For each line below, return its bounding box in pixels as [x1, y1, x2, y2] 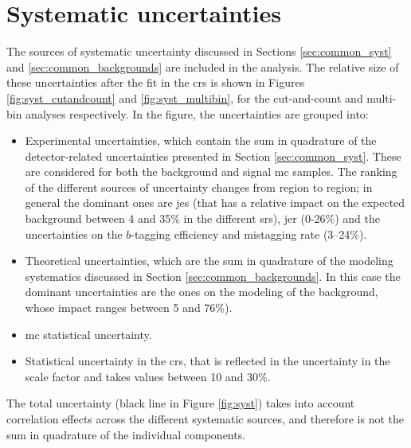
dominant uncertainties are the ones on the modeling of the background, [25, 283, 378, 300]
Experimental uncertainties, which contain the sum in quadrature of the [25, 132, 377, 149]
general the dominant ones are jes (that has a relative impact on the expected [25, 194, 405, 211]
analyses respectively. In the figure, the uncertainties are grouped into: [25, 105, 369, 122]
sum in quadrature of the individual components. [6, 426, 246, 442]
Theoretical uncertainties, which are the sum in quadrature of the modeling [25, 252, 393, 269]
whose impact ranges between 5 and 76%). [25, 299, 233, 316]
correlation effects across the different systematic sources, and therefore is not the [6, 411, 404, 427]
